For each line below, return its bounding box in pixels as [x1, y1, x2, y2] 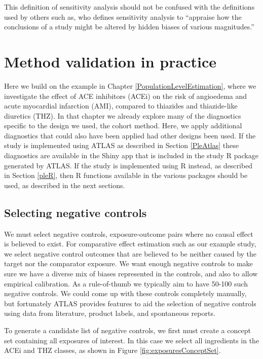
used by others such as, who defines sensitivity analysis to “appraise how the [4, 11, 242, 22]
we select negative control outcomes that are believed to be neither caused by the [4, 248, 257, 259]
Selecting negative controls [4, 204, 147, 220]
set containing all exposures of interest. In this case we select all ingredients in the [4, 335, 259, 345]
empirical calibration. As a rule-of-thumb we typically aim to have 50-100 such [4, 278, 248, 289]
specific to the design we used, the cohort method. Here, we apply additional [4, 120, 242, 131]
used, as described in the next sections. [4, 179, 125, 190]
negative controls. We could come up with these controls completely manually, [4, 288, 247, 299]
